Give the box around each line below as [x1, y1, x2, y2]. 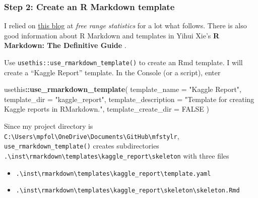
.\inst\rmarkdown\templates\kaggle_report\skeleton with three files [4, 150, 229, 161]
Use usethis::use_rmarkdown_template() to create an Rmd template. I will [4, 57, 243, 67]
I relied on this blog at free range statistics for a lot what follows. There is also [4, 20, 247, 31]
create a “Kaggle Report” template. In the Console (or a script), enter [4, 67, 221, 77]
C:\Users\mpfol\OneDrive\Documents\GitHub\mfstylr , [4, 130, 179, 141]
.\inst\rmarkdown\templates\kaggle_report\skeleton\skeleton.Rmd [16, 187, 240, 194]
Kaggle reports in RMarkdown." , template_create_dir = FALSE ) [4, 104, 209, 114]
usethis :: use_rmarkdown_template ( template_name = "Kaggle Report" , [4, 84, 242, 94]
